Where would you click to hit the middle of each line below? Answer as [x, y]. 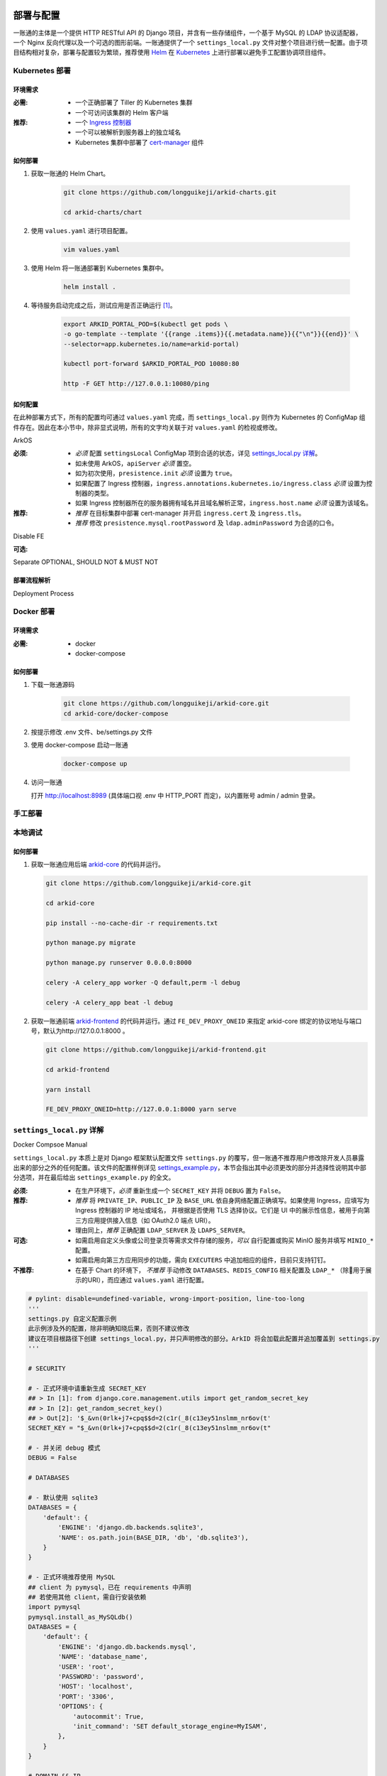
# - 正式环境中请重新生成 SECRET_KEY [87, 1388]
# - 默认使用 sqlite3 [63, 1498]
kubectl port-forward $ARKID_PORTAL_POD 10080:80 [151, 364]
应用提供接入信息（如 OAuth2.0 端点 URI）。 [151, 1220]
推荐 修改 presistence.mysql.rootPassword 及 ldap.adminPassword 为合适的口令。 [207, 523]
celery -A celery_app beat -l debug [110, 1002]
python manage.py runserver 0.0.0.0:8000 [119, 963]
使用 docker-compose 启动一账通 [79, 745]
